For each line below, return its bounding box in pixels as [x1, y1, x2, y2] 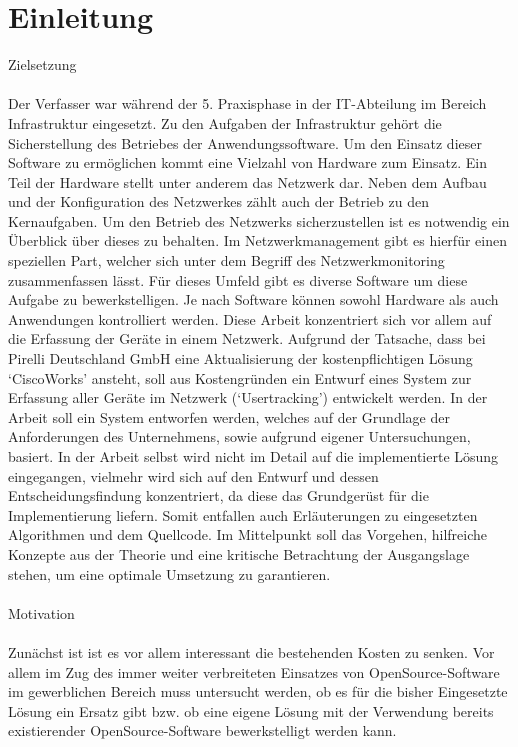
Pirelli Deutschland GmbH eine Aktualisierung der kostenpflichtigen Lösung [8, 348, 473, 369]
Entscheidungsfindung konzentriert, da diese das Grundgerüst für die [8, 485, 429, 506]
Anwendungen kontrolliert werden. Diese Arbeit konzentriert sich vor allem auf [8, 308, 492, 329]
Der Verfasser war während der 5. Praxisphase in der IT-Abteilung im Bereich [8, 93, 487, 114]
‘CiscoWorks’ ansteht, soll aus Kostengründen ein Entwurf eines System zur [8, 367, 472, 388]
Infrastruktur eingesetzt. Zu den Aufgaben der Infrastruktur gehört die [8, 112, 442, 133]
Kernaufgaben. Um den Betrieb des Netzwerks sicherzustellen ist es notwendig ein [8, 210, 510, 231]
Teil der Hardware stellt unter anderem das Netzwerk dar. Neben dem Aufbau [8, 171, 487, 192]
